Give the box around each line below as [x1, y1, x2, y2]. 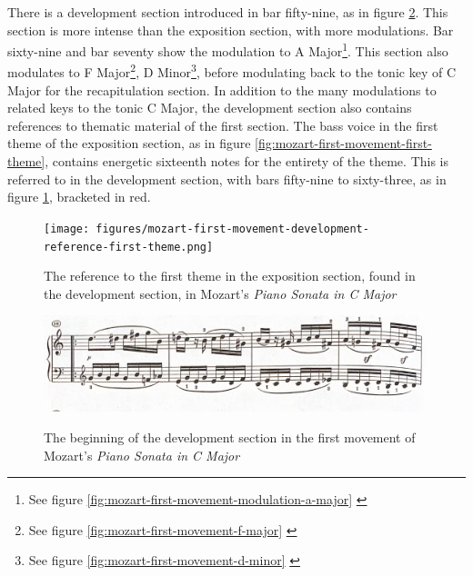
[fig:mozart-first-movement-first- [255, 134, 432, 153]
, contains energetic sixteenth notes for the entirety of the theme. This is [45, 152, 449, 171]
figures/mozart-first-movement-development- [96, 222, 369, 235]
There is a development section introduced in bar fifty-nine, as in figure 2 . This [7, 3, 448, 21]
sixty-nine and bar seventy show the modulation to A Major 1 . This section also [7, 39, 448, 60]
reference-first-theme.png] [44, 240, 214, 253]
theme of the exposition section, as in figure [7, 134, 251, 153]
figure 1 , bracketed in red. [7, 187, 151, 206]
